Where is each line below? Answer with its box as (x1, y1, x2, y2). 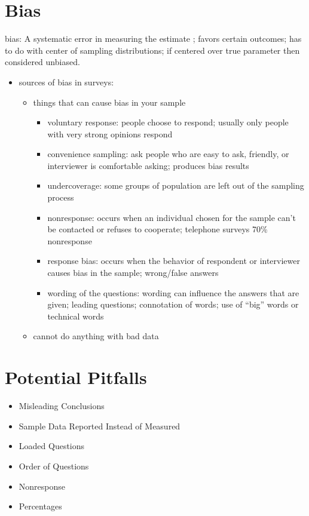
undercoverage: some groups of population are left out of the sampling (47, 179, 304, 192)
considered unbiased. (5, 56, 80, 68)
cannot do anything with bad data (33, 330, 159, 342)
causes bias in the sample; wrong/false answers (47, 266, 219, 279)
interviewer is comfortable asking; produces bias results (47, 159, 249, 171)
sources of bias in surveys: (19, 75, 114, 88)
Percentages (19, 500, 62, 512)
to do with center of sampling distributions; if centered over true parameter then (5, 44, 300, 56)
